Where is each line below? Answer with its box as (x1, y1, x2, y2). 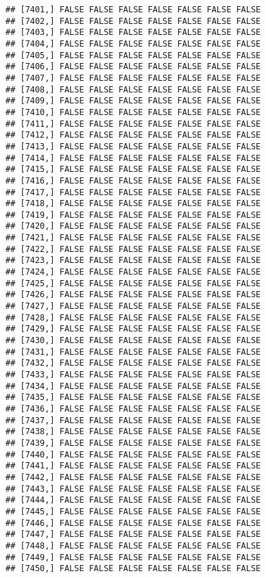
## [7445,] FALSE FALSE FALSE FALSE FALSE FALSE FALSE (5, 506, 261, 516)
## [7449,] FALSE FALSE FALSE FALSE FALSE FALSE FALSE (5, 552, 261, 562)
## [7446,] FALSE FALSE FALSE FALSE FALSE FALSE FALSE (5, 518, 261, 528)
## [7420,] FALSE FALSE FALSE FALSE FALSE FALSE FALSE (5, 221, 261, 231)
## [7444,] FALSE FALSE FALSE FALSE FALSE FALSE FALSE (5, 495, 261, 505)
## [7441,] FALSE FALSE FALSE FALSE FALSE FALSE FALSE (5, 461, 261, 471)
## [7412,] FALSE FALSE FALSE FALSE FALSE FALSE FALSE (5, 130, 261, 140)
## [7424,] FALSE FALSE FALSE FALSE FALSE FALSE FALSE (5, 267, 261, 277)
